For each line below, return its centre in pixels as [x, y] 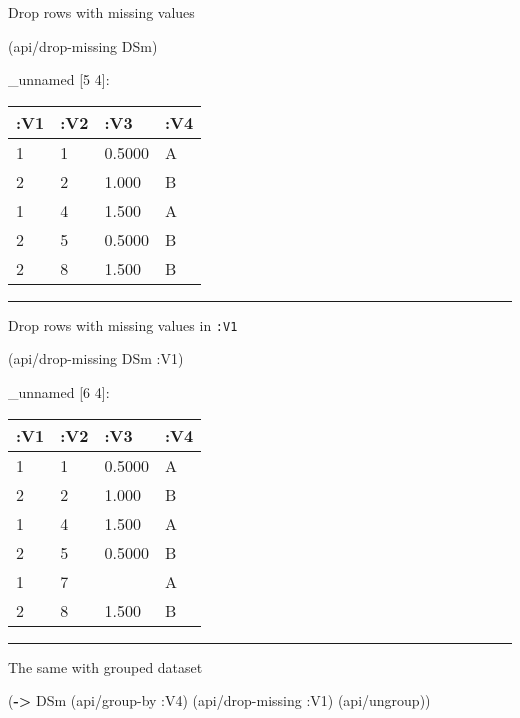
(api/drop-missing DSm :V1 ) [96, 358]
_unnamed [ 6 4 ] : [59, 392]
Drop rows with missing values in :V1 [123, 324]
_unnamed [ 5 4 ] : [59, 79]
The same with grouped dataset [105, 666]
